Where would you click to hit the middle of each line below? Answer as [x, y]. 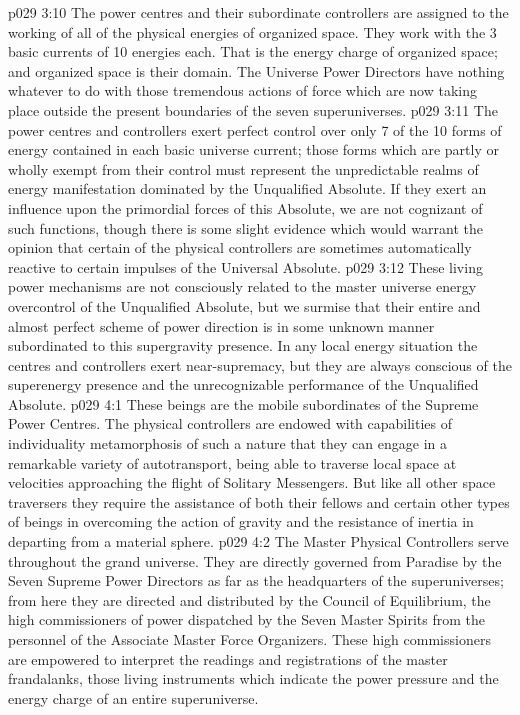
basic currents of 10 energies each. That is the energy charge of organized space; [253, 51]
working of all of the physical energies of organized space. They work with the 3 [252, 31]
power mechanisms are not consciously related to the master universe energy [242, 286]
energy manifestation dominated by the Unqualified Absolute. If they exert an [247, 188]
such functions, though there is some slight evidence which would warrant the [245, 227]
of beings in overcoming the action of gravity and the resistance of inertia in [241, 521]
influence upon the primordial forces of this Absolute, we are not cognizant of [245, 207]
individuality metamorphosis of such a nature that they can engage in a [227, 443]
